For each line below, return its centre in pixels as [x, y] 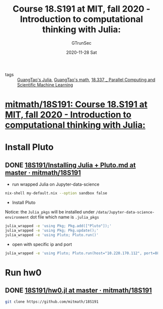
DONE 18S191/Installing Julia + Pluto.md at [70, 165]
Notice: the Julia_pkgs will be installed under [50, 212]
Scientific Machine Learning [45, 85]
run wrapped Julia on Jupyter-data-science [56, 184]
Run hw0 [23, 272]
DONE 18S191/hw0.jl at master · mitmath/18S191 [78, 290]
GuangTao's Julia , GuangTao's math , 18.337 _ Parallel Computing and [86, 80]
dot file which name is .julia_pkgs [65, 217]
